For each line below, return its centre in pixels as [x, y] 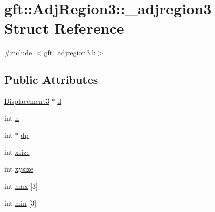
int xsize [17, 152]
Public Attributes [51, 80]
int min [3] [20, 203]
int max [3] [21, 186]
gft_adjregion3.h [70, 52]
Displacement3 [27, 101]
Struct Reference [64, 28]
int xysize [19, 169]
